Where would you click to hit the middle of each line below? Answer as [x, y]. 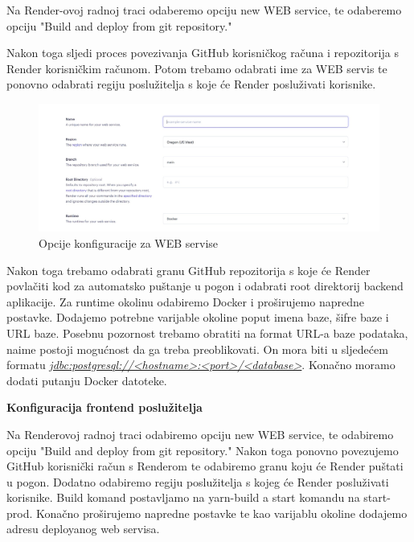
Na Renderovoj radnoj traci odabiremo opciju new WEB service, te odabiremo [200, 434]
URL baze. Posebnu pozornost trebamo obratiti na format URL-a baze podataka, [207, 333]
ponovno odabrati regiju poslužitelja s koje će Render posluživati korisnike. [191, 84]
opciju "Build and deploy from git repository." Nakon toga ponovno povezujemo [203, 450]
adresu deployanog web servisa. [83, 529]
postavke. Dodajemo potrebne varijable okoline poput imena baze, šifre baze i [198, 317]
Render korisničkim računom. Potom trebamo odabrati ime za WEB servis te [197, 68]
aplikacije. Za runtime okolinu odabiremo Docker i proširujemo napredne [186, 301]
